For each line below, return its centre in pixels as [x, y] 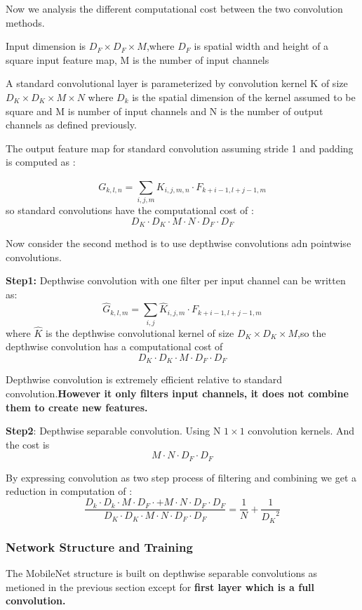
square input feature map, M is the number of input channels [138, 59]
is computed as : [41, 162]
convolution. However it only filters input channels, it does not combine [177, 393]
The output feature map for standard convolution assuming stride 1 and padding [180, 148]
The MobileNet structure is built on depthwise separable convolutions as [161, 573]
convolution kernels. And [301, 431]
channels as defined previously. [71, 125]
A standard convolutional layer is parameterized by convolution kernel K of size [177, 83]
